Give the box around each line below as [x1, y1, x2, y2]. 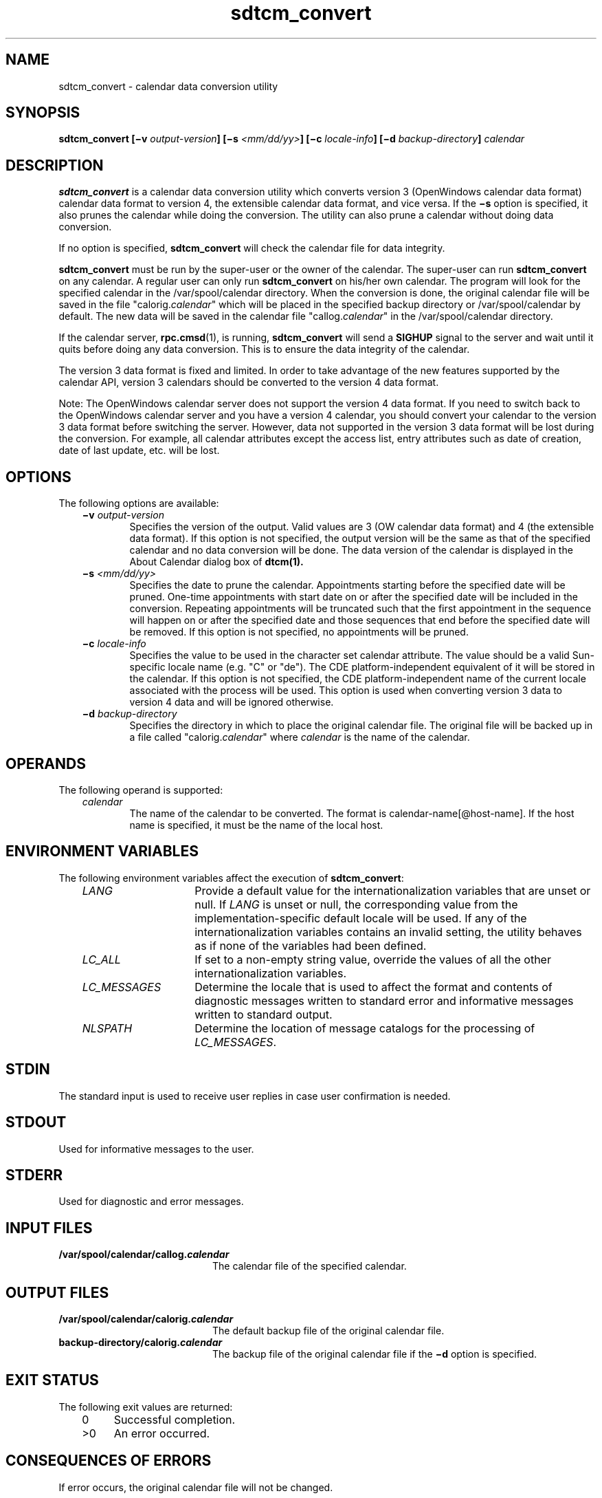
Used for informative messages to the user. [58, 1142, 254, 1155]
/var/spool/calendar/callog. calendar [58, 1248, 230, 1261]
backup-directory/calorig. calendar [58, 1336, 223, 1349]
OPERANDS [5, 755, 86, 772]
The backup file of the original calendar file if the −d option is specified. [212, 1348, 537, 1360]
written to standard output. [194, 1007, 333, 1021]
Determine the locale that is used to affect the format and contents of [194, 979, 553, 994]
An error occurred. [113, 1426, 210, 1440]
